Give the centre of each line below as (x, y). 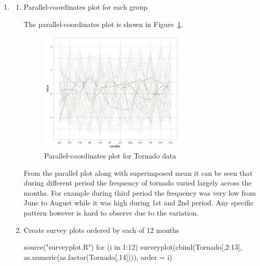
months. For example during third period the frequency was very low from (140, 192)
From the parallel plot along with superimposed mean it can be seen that (138, 172)
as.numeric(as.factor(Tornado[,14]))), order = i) (98, 257)
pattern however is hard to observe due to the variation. (111, 213)
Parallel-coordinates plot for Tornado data (110, 156)
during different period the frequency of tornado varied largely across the (138, 183)
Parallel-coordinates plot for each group (85, 7)
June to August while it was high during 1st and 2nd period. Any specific (139, 203)
